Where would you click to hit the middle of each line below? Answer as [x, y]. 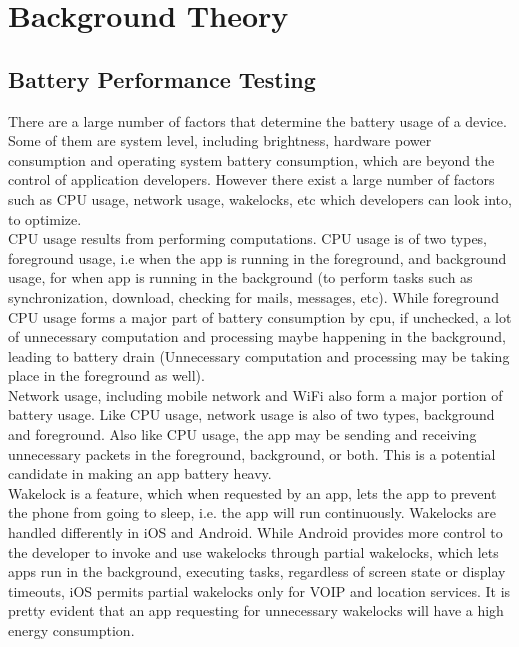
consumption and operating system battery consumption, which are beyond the [251, 159]
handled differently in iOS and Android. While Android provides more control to [255, 532]
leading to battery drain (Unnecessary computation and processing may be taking [259, 355]
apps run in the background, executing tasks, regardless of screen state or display [257, 571]
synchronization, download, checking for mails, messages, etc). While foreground [253, 296]
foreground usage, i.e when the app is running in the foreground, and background [257, 257]
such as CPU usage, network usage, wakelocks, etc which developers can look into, [260, 198]
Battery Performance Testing [162, 78]
